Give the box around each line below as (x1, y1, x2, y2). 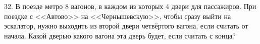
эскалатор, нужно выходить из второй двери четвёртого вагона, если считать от (4, 20, 248, 31)
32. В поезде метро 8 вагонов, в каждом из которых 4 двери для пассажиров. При (4, 1, 256, 11)
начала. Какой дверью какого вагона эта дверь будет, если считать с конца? (4, 30, 236, 40)
